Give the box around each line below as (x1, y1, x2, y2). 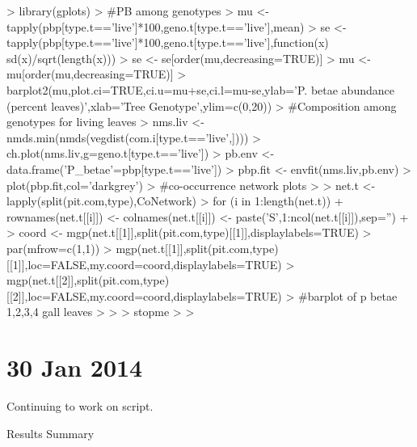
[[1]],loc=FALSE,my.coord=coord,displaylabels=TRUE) (6, 255, 282, 272)
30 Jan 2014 (6, 351, 143, 384)
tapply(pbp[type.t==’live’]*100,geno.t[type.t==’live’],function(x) (6, 34, 329, 51)
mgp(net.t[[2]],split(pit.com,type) (6, 272, 170, 289)
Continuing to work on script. (6, 398, 154, 414)
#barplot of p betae (298, 287, 398, 304)
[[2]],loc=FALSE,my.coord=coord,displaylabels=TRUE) (6, 287, 282, 304)
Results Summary (6, 424, 95, 441)
